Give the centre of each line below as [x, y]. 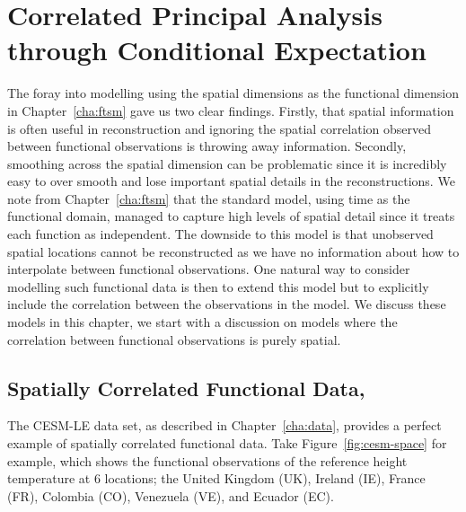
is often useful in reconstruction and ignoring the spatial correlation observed [219, 128]
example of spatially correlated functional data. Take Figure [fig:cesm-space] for [227, 443]
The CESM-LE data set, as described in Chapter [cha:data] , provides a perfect [224, 425]
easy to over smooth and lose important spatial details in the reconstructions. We [231, 181]
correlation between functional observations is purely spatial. [174, 339]
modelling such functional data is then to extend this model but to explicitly [218, 286]
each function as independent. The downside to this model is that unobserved [220, 234]
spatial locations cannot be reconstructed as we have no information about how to [233, 251]
